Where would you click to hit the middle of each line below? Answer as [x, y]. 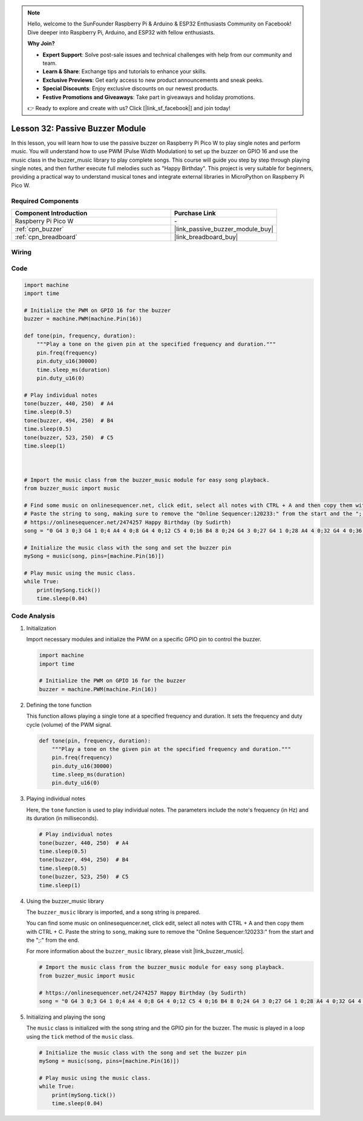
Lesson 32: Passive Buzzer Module [79, 128]
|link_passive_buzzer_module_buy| [224, 229]
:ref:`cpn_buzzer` [39, 229]
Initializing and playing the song [66, 1017]
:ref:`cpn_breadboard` [46, 237]
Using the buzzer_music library [65, 901]
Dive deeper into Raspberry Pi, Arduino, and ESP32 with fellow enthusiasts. [121, 32]
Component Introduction [51, 213]
